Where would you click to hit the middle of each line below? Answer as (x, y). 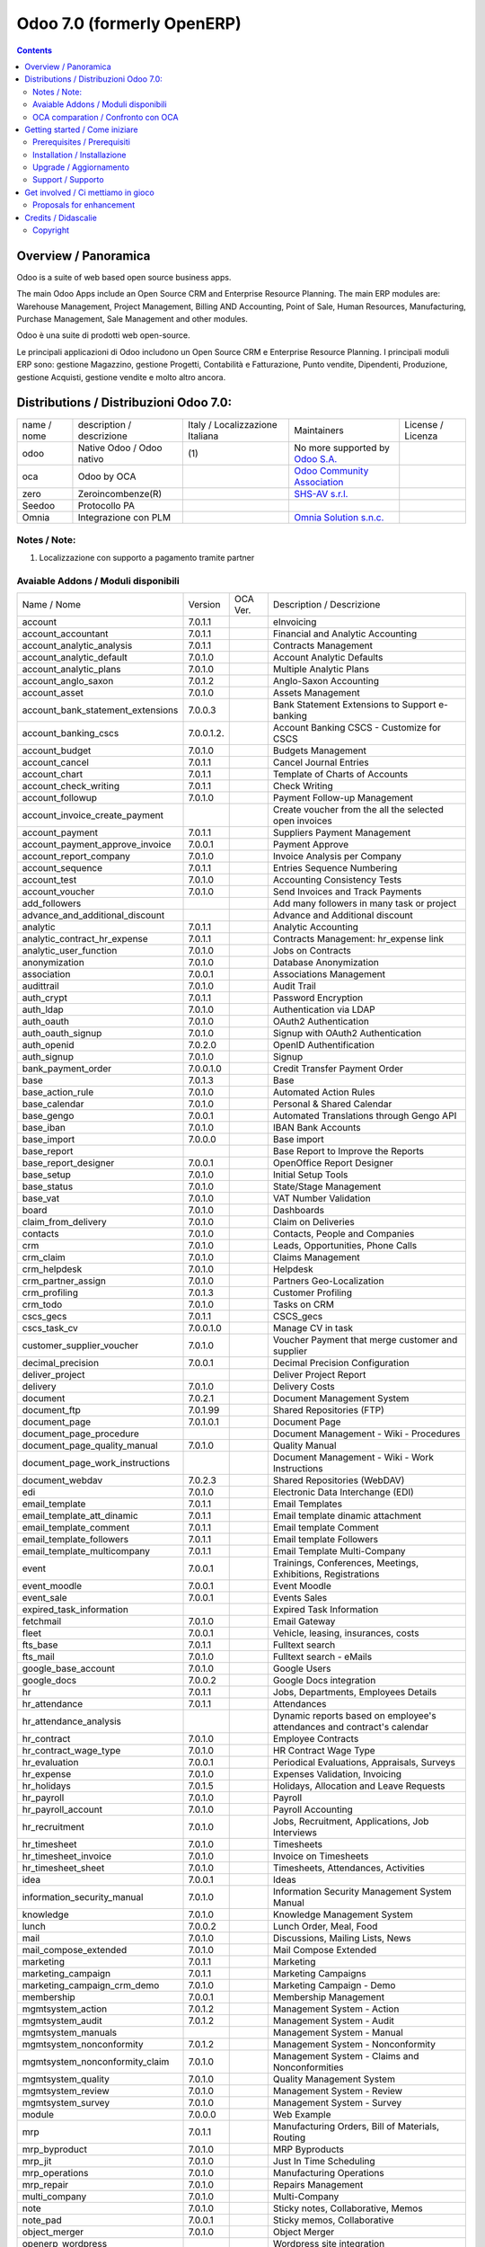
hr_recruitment (53, 1827)
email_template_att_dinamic (80, 1516)
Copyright (51, 230)
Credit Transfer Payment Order (338, 1069)
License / (424, 424)
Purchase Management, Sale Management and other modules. (132, 319)
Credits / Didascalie (61, 218)
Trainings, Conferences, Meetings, (346, 1563)
